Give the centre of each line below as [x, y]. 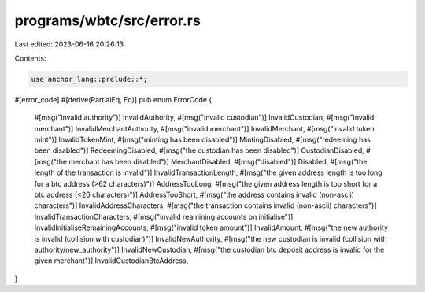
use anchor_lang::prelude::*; [89, 79]
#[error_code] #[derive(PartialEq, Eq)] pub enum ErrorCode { [113, 99]
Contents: [30, 58]
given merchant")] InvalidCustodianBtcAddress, [111, 261]
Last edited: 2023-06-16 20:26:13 [69, 44]
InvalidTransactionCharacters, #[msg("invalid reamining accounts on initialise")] [164, 216]
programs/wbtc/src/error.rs [107, 20]
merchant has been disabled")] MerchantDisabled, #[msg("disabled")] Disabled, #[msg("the [218, 161]
